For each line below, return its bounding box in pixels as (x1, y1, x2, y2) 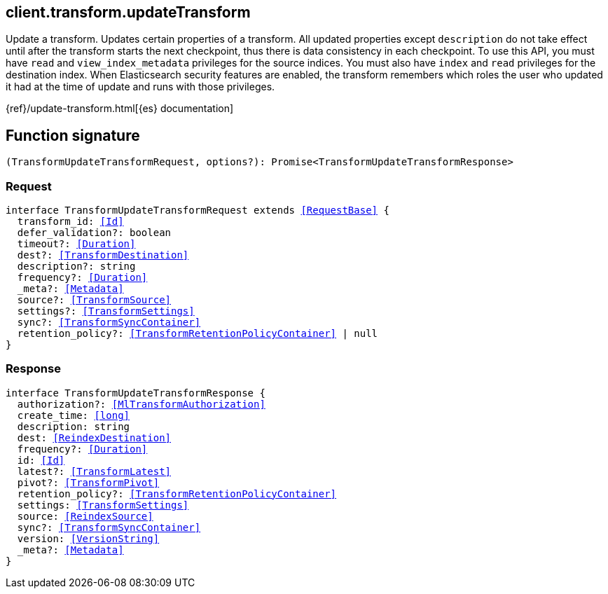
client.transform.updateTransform (6, 4, 251, 21)
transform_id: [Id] (17, 216, 124, 228)
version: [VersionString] (17, 532, 160, 544)
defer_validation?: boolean (17, 227, 172, 239)
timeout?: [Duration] (17, 238, 136, 250)
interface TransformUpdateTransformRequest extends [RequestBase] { (6, 205, 389, 216)
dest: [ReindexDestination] (17, 431, 172, 443)
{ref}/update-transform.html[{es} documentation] (6, 102, 234, 115)
